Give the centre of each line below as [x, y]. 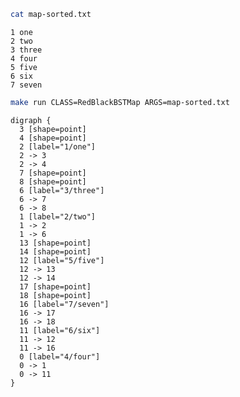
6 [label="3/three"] [62, 190]
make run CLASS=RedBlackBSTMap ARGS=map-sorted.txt [120, 102]
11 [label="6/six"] [60, 330]
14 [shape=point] [55, 251]
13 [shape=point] [55, 243]
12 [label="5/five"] [62, 260]
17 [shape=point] [55, 286]
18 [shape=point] [55, 295]
